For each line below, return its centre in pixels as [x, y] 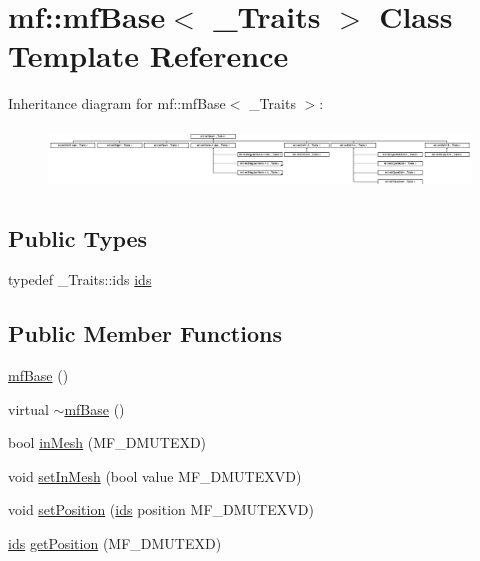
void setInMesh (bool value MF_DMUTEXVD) [155, 475]
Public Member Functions [145, 333]
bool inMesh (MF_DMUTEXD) [107, 442]
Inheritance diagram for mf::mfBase [117, 103]
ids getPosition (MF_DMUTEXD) [115, 543]
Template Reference [148, 55]
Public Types [78, 237]
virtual [28, 408]
